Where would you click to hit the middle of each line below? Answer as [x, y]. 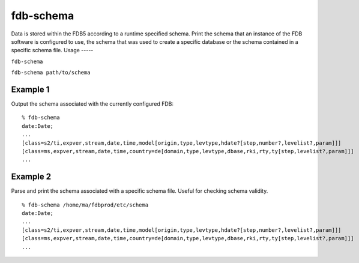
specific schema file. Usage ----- [52, 50]
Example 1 [30, 89]
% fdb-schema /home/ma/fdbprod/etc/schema [85, 205]
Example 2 [31, 177]
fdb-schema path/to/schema [51, 73]
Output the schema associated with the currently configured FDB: [92, 104]
